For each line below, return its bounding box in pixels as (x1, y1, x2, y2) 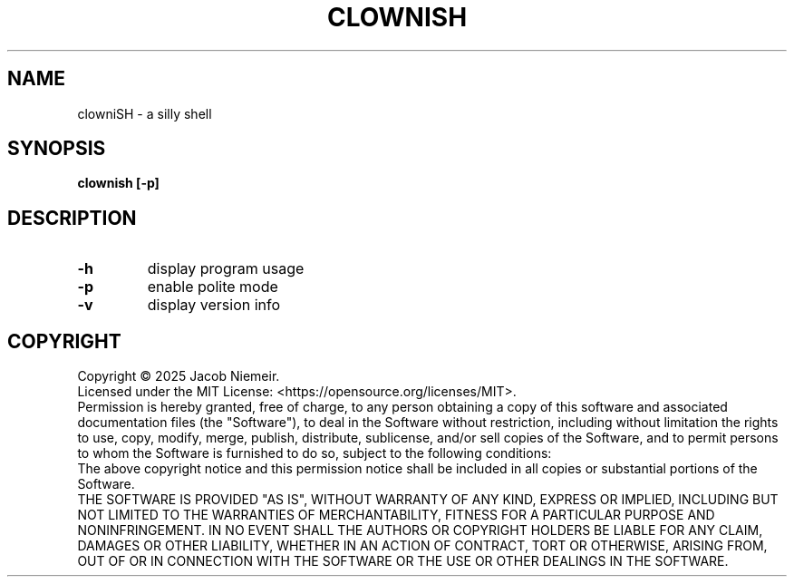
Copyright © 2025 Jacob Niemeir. (77, 368, 280, 384)
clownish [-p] (77, 175, 160, 191)
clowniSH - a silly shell (77, 105, 212, 122)
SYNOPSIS (7, 137, 106, 161)
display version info (147, 296, 281, 315)
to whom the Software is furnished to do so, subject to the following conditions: (77, 445, 552, 462)
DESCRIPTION (7, 206, 137, 229)
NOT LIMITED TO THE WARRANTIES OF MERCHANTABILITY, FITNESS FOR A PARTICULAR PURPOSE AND (77, 507, 715, 523)
